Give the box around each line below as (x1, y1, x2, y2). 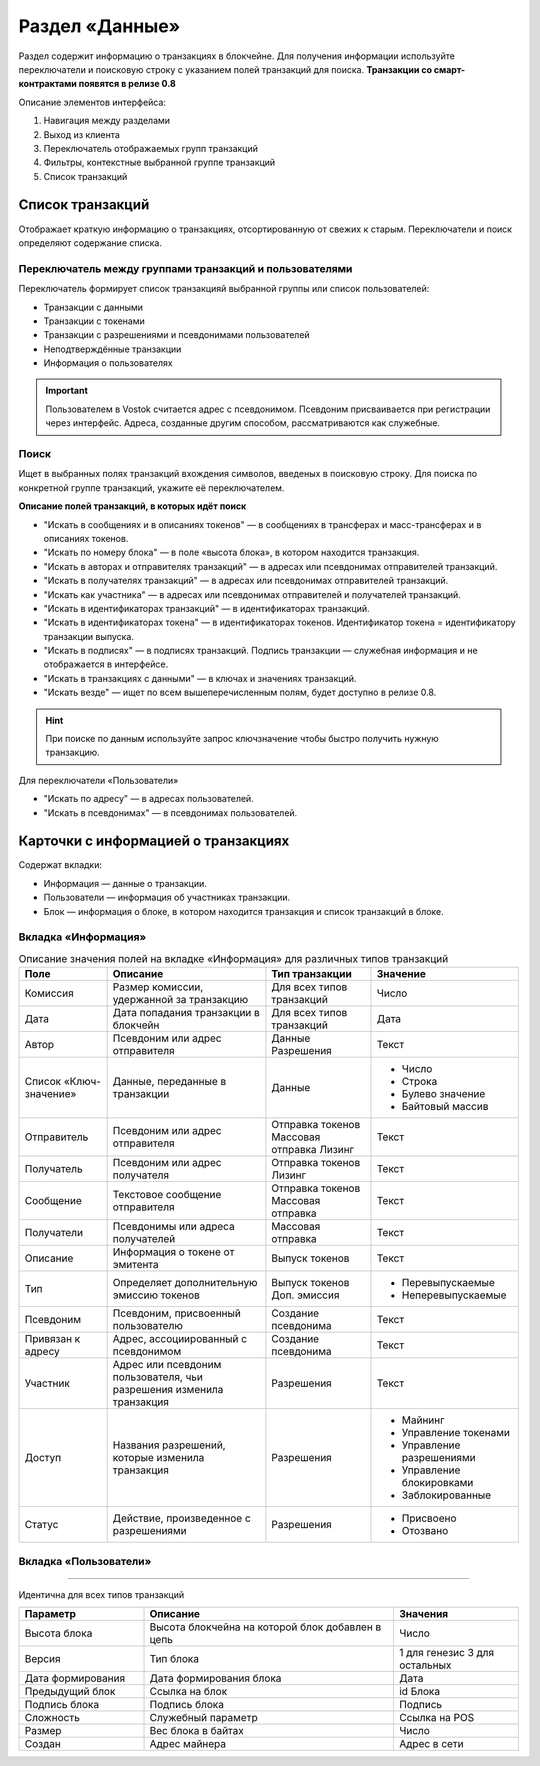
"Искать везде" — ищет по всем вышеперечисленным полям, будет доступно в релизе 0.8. (43, 686, 437, 699)
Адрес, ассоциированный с (112, 1332, 248, 1346)
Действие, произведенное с (112, 1511, 252, 1525)
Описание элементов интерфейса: (18, 96, 167, 108)
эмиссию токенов (112, 1288, 200, 1302)
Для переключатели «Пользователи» (18, 774, 179, 786)
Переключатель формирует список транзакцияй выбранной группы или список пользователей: (18, 283, 430, 295)
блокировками (401, 1476, 474, 1490)
